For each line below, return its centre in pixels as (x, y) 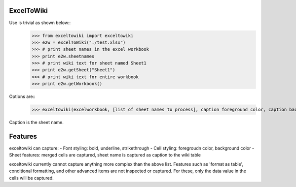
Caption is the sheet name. (37, 123)
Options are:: (22, 96)
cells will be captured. (31, 178)
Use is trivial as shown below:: (40, 23)
